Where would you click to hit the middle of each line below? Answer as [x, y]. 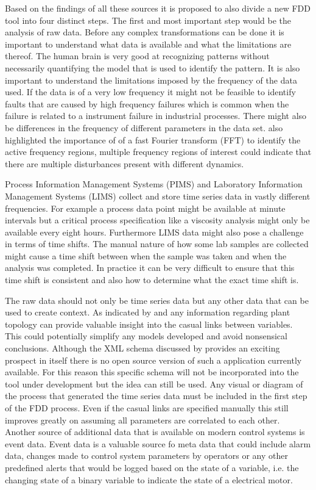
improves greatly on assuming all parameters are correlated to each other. [142, 420]
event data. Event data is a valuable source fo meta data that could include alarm [158, 443]
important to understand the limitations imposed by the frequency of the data [151, 80]
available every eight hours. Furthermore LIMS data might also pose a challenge [154, 232]
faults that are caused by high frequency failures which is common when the [147, 103]
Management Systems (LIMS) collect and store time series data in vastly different [158, 196]
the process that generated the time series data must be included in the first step [156, 396]
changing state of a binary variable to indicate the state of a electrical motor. [149, 479]
